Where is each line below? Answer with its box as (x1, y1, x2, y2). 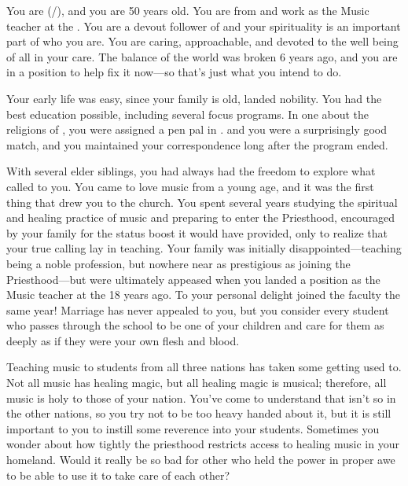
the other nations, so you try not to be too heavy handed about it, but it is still (6, 405, 391, 422)
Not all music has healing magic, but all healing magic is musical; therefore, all (6, 374, 387, 391)
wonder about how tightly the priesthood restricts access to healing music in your (6, 436, 399, 452)
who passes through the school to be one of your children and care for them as (6, 317, 384, 333)
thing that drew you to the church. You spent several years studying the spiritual (6, 193, 398, 210)
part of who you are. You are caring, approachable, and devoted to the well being (6, 33, 399, 50)
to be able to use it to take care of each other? (6, 466, 230, 483)
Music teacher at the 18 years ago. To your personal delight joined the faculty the (6, 286, 400, 303)
